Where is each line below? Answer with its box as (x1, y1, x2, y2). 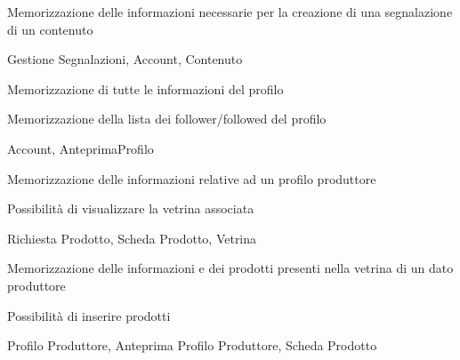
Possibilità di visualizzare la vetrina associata (7, 199, 254, 218)
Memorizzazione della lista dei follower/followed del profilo (7, 109, 327, 128)
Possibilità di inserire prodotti (7, 306, 171, 324)
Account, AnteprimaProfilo (7, 139, 154, 157)
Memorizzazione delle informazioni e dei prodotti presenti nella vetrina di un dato (7, 259, 454, 277)
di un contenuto (7, 20, 93, 38)
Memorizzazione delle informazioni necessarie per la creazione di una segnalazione (7, 3, 453, 20)
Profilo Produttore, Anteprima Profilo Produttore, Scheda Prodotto (7, 336, 377, 355)
